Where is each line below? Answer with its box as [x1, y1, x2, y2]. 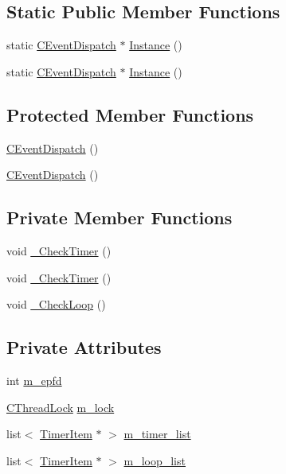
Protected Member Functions [6, 102, 254, 126]
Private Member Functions [6, 205, 233, 230]
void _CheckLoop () [6, 296, 106, 313]
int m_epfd [6, 371, 62, 388]
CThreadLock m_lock [6, 398, 115, 415]
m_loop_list [123, 452, 186, 468]
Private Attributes [6, 335, 162, 359]
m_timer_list [123, 425, 191, 442]
